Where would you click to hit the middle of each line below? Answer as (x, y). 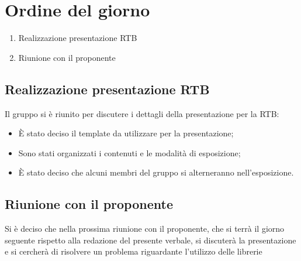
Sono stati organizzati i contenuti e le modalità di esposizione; (129, 152)
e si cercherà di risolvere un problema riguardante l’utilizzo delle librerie (134, 251)
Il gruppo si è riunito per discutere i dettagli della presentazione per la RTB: (142, 113)
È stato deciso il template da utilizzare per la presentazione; (126, 133)
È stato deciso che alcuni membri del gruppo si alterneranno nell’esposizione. (156, 172)
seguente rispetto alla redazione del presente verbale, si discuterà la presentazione (150, 240)
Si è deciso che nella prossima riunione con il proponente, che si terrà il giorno (145, 229)
